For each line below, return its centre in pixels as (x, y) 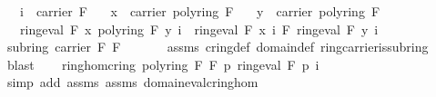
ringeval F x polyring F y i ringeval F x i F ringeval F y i (199, 29)
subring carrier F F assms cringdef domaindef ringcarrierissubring (218, 47)
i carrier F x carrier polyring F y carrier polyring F (200, 11)
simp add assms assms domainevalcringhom (132, 82)
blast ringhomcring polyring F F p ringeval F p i (163, 64)
